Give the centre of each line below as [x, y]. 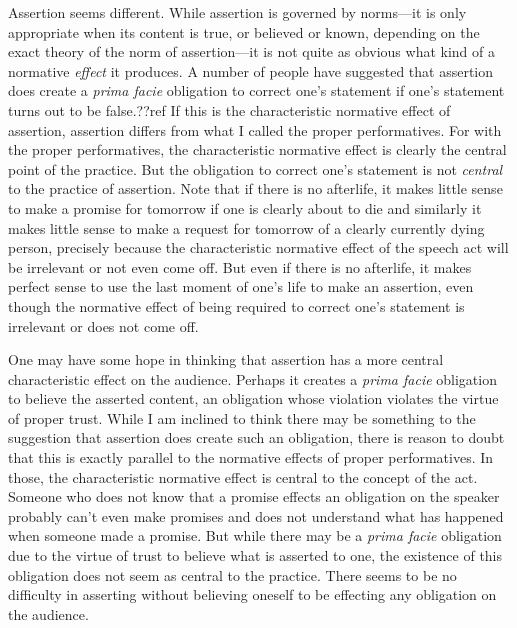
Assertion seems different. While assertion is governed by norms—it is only [237, 12]
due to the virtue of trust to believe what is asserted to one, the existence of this [255, 555]
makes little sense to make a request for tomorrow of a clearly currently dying [246, 227]
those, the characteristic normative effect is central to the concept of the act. [243, 476]
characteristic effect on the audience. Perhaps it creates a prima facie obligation [252, 378]
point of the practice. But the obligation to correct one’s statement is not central [255, 168]
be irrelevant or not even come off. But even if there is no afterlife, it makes [240, 266]
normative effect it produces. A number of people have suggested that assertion [251, 70]
